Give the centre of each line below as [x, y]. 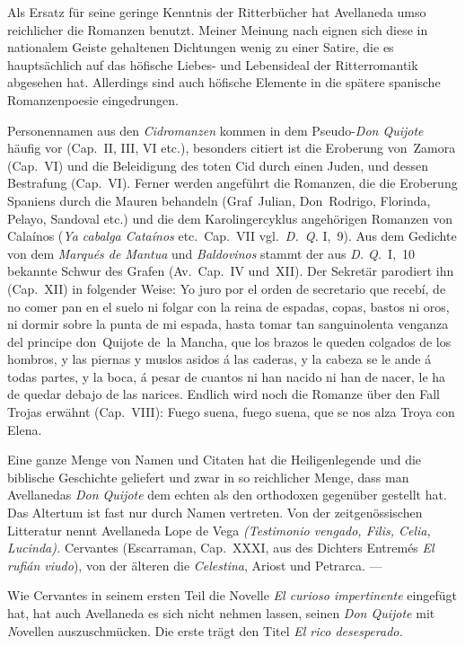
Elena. [25, 429]
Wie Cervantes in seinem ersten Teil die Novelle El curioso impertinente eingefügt [232, 595]
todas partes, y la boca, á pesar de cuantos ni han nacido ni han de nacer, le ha [227, 376]
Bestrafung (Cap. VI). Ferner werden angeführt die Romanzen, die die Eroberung [232, 183]
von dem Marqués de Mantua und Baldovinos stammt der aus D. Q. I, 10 [211, 253]
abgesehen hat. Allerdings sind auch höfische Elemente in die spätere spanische [224, 82]
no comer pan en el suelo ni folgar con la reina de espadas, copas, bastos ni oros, [228, 306]
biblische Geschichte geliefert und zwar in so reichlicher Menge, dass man [208, 477]
